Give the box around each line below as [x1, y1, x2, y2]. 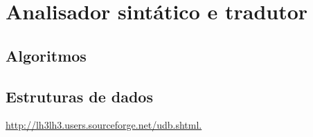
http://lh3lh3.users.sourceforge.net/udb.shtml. [6, 118, 202, 132]
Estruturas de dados [6, 85, 153, 107]
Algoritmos [6, 44, 87, 66]
